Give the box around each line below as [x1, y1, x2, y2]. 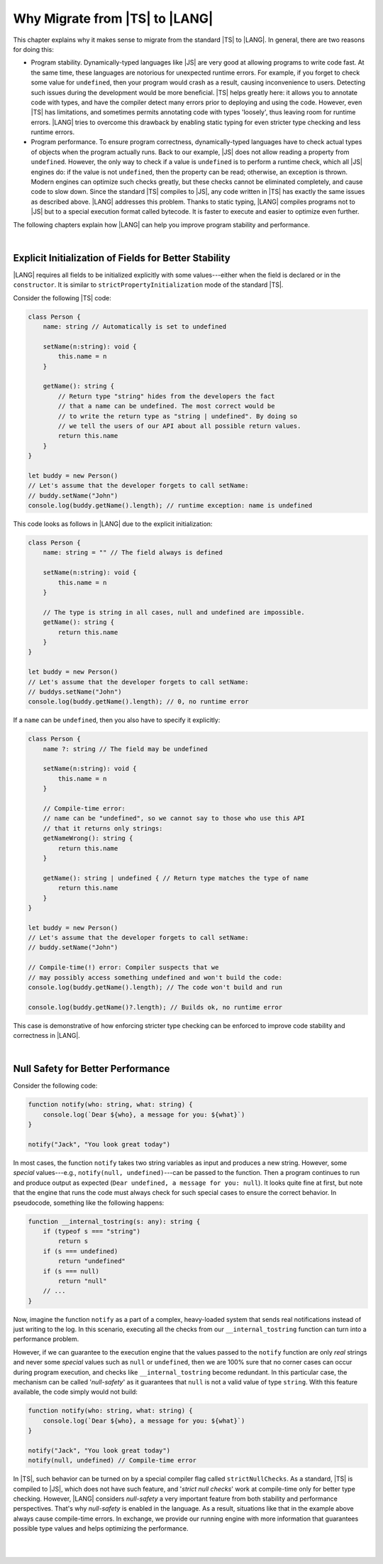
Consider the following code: [13, 1081, 98, 1090]
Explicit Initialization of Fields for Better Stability [13, 252, 231, 264]
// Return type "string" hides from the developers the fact [57, 392, 275, 400]
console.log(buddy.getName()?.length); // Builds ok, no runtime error [28, 1003, 283, 1011]
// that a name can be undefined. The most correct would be [57, 402, 275, 410]
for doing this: [13, 45, 55, 53]
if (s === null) [43, 1267, 99, 1275]
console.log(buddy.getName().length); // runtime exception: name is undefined [28, 501, 313, 510]
